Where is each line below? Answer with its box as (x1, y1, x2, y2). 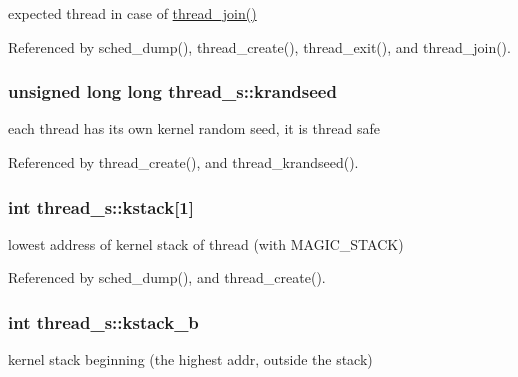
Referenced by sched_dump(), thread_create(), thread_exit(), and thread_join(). (8, 36, 511, 57)
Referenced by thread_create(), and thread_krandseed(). (8, 152, 359, 172)
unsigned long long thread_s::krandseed (8, 79, 337, 104)
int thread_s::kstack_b (8, 309, 199, 334)
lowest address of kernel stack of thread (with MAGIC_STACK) (8, 233, 404, 254)
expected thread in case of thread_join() (8, 3, 257, 23)
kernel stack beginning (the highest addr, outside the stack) (8, 349, 373, 370)
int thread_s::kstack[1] (8, 194, 194, 219)
